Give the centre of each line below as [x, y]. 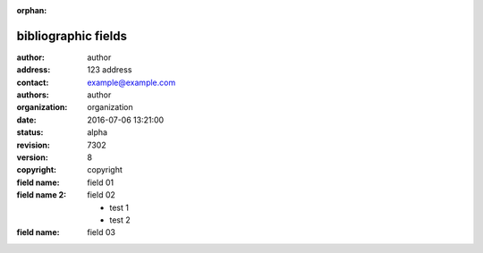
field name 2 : [42, 195]
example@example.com [131, 82]
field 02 [102, 195]
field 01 [101, 182]
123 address [110, 70]
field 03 [102, 232]
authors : [33, 95]
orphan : [32, 10]
